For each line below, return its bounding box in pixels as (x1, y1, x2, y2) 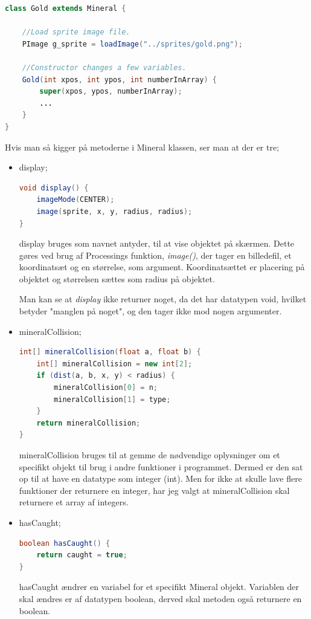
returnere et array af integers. (19, 496, 129, 508)
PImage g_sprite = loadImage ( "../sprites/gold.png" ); (22, 39, 243, 48)
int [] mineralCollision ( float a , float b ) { (19, 348, 201, 357)
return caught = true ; (36, 551, 127, 560)
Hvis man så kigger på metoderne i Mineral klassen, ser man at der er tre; (5, 140, 280, 153)
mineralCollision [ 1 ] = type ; (54, 395, 171, 404)
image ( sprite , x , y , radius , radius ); (36, 207, 193, 216)
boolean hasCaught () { (19, 539, 111, 548)
